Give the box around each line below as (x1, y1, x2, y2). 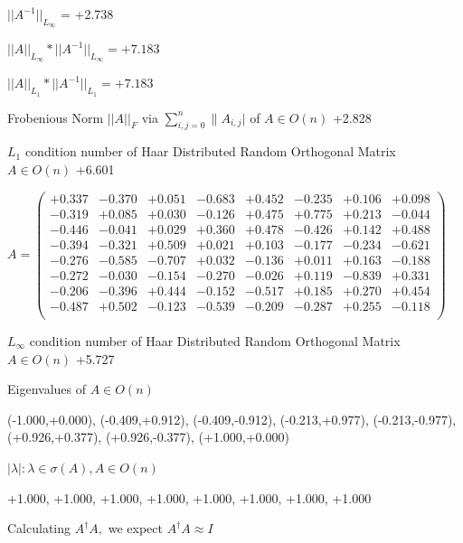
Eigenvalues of (7, 379, 86, 398)
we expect (108, 519, 163, 538)
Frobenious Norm (7, 108, 104, 126)
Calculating (7, 519, 71, 538)
